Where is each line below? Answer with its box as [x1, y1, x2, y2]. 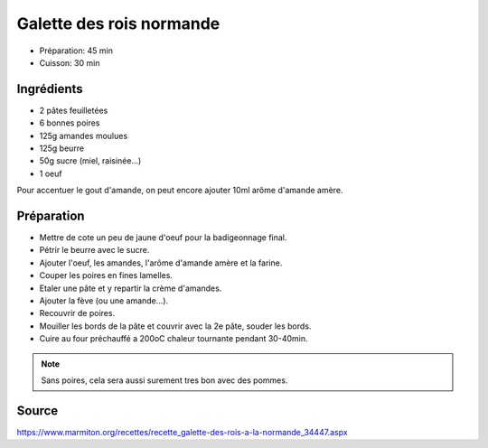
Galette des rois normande [16, 14, 221, 33]
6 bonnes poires [39, 117, 100, 128]
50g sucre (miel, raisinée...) [39, 155, 142, 166]
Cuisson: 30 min [39, 57, 100, 68]
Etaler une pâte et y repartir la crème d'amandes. [39, 283, 222, 294]
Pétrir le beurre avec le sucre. [39, 245, 150, 256]
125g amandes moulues [39, 130, 128, 141]
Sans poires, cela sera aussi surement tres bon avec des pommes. [41, 375, 288, 386]
